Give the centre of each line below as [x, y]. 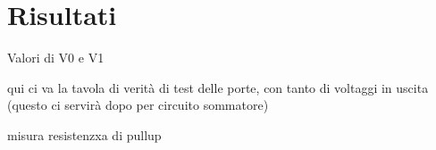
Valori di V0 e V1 [56, 58]
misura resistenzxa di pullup [84, 134]
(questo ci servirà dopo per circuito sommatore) [138, 105]
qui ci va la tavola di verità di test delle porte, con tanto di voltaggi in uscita [218, 87]
